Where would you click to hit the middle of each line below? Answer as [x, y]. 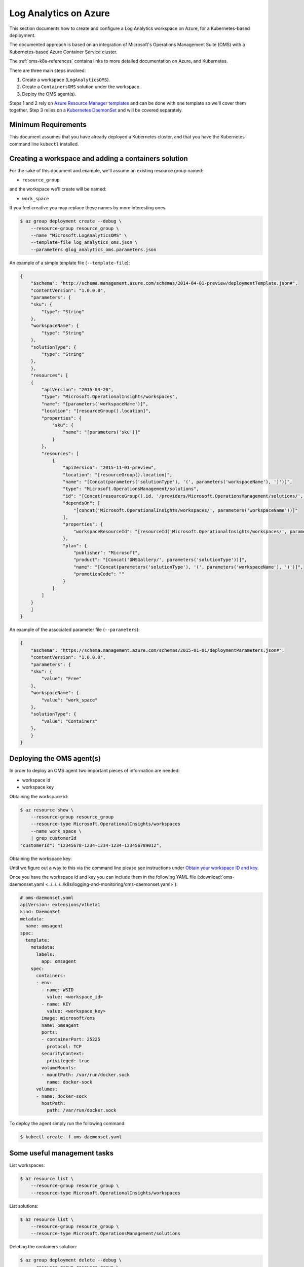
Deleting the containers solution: [43, 1247]
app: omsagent [59, 961]
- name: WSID [58, 990]
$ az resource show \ [47, 810]
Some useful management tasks [62, 1153]
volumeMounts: [59, 1068]
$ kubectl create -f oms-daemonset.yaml [71, 1137]
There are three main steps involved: [48, 70]
